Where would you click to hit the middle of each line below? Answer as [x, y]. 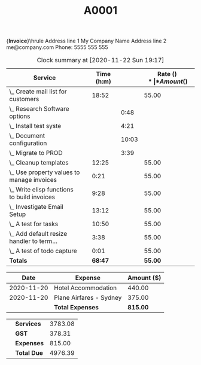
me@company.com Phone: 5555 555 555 [57, 47]
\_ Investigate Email [36, 207]
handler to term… [33, 241]
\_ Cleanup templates [39, 163]
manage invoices [33, 180]
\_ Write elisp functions [41, 190]
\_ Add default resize [38, 234]
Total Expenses [76, 308]
